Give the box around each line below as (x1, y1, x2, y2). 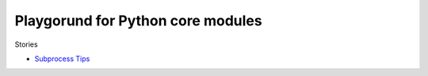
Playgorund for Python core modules (14, 12, 262, 29)
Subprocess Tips (34, 54, 90, 63)
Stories (14, 40, 39, 49)
